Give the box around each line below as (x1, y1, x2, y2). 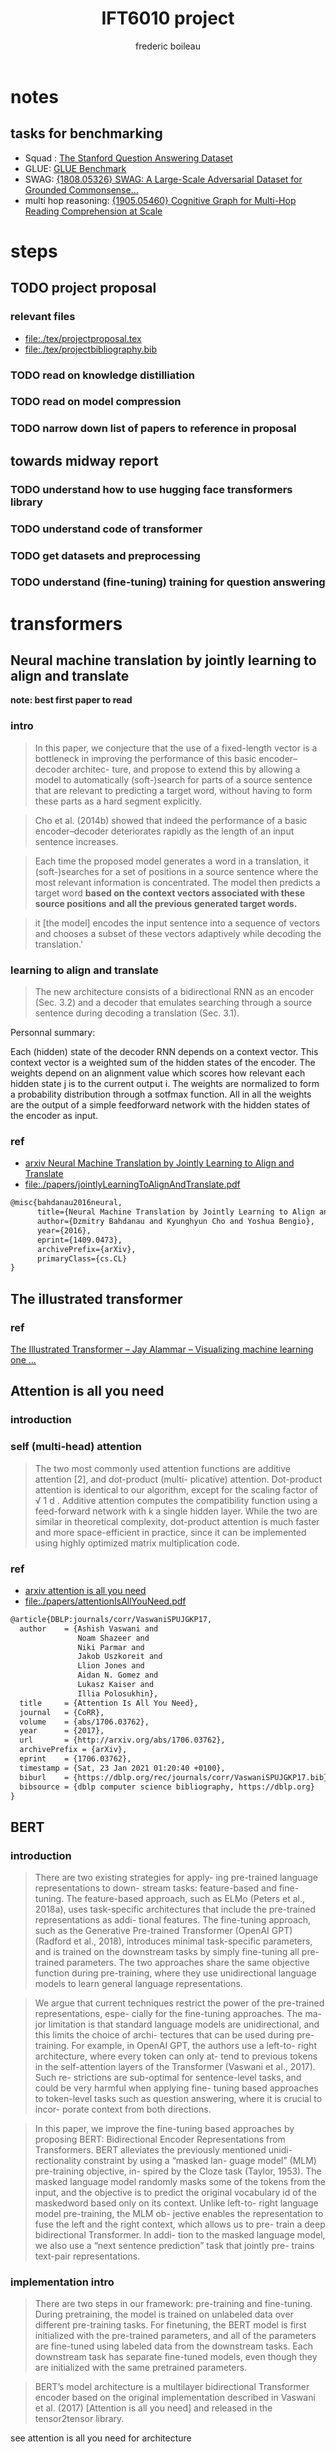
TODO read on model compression (10, 395, 182, 409)
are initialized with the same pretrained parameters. (34, 2362, 248, 2374)
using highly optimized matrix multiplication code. (34, 1537, 240, 1549)
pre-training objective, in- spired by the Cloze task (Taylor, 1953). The (34, 2165, 322, 2177)
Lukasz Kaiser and (77, 1680, 155, 1690)
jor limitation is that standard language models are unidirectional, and (34, 2018, 320, 2031)
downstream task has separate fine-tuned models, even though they (34, 2351, 318, 2363)
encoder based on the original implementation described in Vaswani (34, 2392, 316, 2404)
